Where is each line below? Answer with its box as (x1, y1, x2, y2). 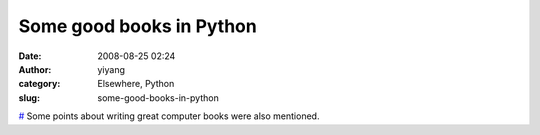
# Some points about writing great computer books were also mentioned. (18, 110, 320, 122)
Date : (18, 50, 42, 62)
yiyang (97, 63, 125, 75)
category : (18, 78, 61, 90)
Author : (18, 63, 52, 75)
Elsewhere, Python (97, 78, 175, 90)
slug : (18, 91, 40, 104)
